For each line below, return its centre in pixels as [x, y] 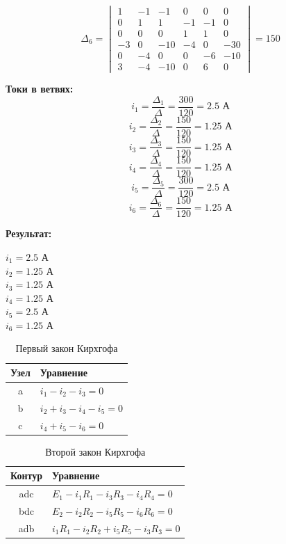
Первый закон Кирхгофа [67, 348]
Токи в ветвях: [40, 89]
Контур [26, 475]
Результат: [29, 233]
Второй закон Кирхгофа [95, 451]
